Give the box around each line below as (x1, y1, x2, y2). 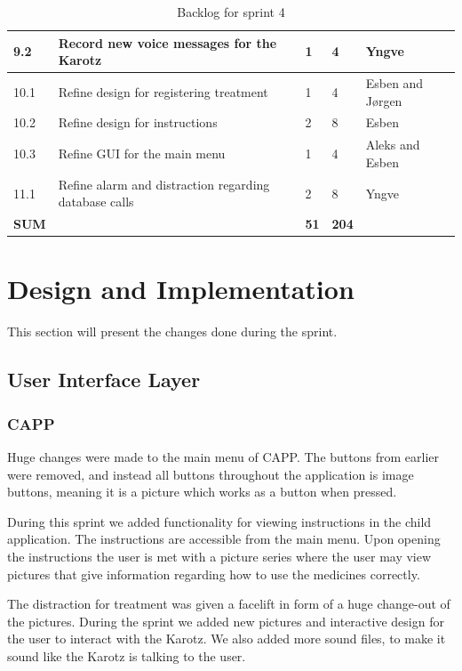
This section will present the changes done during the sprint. (7, 322, 338, 341)
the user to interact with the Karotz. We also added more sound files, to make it (7, 629, 446, 648)
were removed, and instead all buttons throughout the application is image (7, 465, 414, 483)
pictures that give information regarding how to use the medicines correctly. (7, 564, 420, 583)
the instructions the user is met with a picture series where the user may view (7, 546, 432, 565)
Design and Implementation (7, 271, 354, 307)
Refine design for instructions (58, 113, 218, 132)
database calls (58, 192, 134, 211)
